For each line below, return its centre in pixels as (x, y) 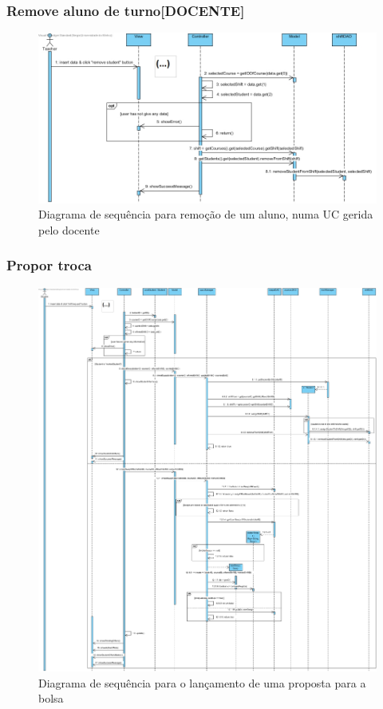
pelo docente (69, 229)
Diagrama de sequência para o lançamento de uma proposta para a (202, 682)
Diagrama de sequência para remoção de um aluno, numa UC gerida (206, 214)
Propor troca (49, 265)
